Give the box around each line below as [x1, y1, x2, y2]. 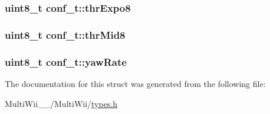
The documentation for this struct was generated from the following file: [5, 77, 266, 89]
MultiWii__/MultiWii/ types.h [5, 97, 118, 109]
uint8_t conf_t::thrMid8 [5, 27, 126, 42]
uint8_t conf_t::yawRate [5, 54, 127, 69]
